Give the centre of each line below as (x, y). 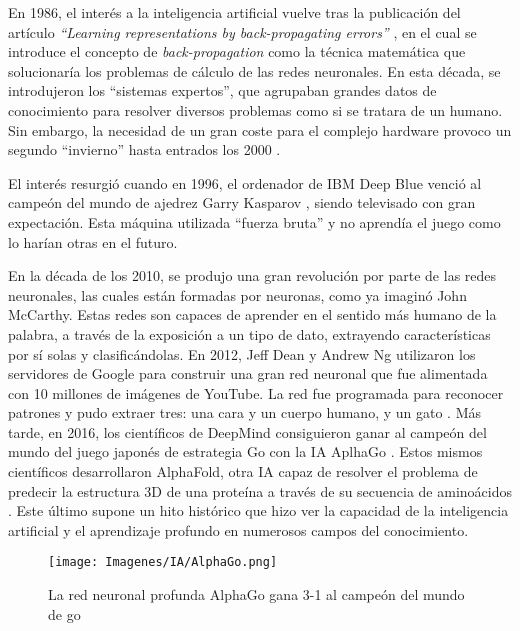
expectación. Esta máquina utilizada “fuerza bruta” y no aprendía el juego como (254, 221)
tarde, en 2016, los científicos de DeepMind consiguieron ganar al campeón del (247, 431)
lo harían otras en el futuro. (93, 241)
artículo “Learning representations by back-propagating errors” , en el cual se (242, 31)
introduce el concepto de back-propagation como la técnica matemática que (237, 51)
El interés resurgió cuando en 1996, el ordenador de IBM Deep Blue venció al (245, 182)
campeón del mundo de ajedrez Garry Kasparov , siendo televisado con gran (242, 202)
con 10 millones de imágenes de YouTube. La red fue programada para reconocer (256, 392)
